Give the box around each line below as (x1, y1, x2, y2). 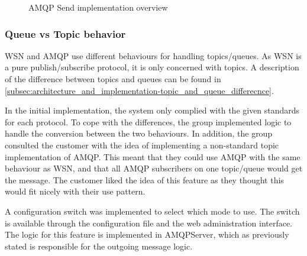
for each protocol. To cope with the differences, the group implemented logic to (5, 115, 292, 128)
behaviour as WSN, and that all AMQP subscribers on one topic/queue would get (5, 162, 303, 174)
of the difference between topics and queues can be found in (5, 73, 221, 85)
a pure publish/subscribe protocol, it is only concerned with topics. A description (5, 61, 299, 73)
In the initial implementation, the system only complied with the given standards (5, 104, 300, 116)
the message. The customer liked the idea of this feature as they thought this (5, 173, 284, 186)
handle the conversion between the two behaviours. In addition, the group (5, 127, 273, 140)
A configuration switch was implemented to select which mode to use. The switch (5, 205, 300, 217)
